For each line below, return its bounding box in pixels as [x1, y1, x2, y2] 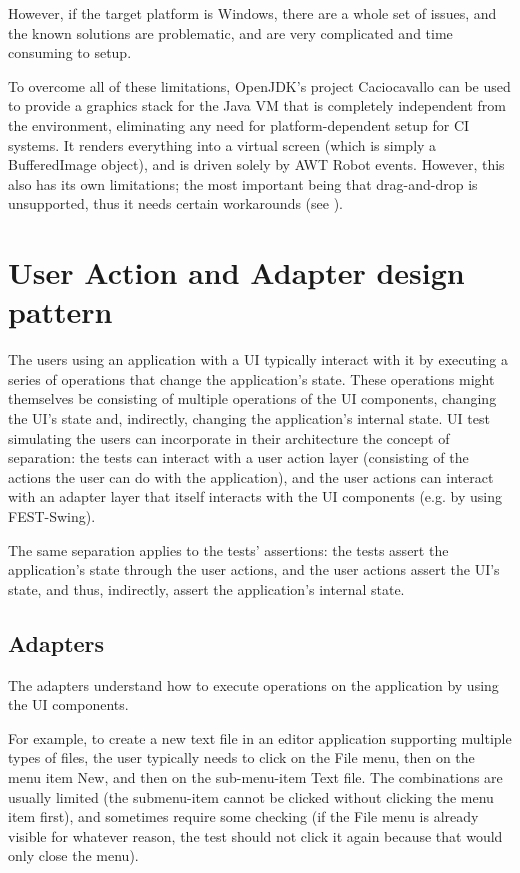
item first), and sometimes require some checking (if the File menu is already [8, 806, 479, 827]
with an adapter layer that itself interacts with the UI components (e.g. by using [8, 486, 502, 507]
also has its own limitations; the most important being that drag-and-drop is [8, 173, 478, 194]
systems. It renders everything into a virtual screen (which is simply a [8, 134, 437, 155]
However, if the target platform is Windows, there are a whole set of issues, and [8, 3, 497, 23]
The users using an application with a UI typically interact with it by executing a [8, 349, 509, 370]
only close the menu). [8, 845, 139, 866]
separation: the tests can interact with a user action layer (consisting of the [8, 447, 469, 468]
